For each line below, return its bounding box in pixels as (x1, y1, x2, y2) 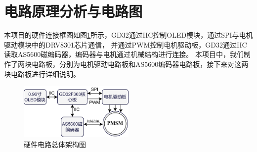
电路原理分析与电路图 (4, 1, 143, 21)
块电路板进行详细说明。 (4, 68, 80, 79)
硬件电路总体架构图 (24, 139, 86, 149)
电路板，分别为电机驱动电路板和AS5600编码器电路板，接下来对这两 (31, 58, 249, 69)
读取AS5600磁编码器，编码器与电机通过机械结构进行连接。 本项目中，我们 (4, 49, 244, 59)
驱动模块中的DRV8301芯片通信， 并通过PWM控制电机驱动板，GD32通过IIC (4, 39, 247, 50)
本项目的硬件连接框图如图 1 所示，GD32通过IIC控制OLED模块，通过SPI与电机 (4, 30, 253, 40)
